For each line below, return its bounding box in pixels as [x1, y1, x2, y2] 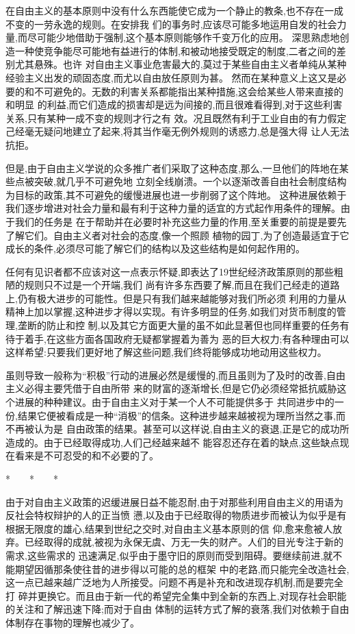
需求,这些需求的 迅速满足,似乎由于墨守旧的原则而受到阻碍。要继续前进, [5, 548, 324, 562]
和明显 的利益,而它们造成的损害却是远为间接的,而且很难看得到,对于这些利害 [5, 97, 343, 112]
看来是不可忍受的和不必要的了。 [14, 448, 159, 463]
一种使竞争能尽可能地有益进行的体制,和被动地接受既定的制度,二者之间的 [14, 43, 337, 58]
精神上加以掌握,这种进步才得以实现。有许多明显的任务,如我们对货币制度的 [5, 304, 337, 319]
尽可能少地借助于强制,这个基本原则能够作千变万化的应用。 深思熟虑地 [27, 30, 340, 45]
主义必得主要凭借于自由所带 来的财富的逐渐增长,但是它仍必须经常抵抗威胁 [5, 381, 337, 395]
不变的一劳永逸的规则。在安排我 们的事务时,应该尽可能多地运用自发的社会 [5, 16, 337, 31]
